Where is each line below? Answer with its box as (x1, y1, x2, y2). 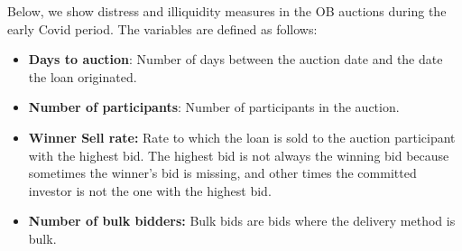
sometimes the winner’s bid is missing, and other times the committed (28, 163, 417, 182)
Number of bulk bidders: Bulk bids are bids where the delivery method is (28, 211, 456, 230)
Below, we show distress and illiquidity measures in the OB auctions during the (7, 2, 447, 20)
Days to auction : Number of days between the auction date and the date (28, 50, 443, 69)
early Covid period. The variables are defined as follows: (7, 19, 318, 38)
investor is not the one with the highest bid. (28, 181, 272, 200)
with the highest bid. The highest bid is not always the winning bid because (28, 145, 449, 164)
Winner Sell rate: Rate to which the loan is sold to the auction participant (28, 127, 456, 146)
